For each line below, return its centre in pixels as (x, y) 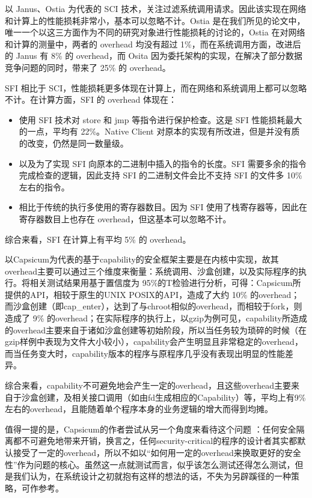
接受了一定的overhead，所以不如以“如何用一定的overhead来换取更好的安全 (157, 452)
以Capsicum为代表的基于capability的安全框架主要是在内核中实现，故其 (142, 259)
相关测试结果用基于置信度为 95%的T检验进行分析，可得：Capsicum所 (165, 283)
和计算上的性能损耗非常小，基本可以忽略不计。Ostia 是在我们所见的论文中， (155, 20)
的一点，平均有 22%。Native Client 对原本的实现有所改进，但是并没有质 (159, 131)
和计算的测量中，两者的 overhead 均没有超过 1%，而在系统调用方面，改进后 (153, 44)
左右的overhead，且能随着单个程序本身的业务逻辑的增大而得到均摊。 (139, 409)
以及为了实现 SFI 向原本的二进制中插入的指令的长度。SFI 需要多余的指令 (163, 163)
